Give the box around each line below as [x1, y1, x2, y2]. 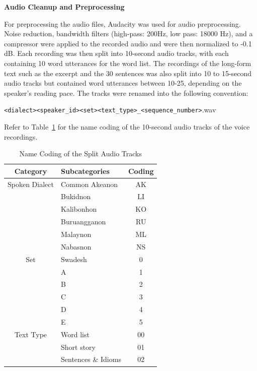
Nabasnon [60, 241, 92, 252]
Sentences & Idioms [60, 354, 121, 364]
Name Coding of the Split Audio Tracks [19, 148, 142, 159]
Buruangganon [60, 216, 106, 227]
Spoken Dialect [8, 178, 54, 189]
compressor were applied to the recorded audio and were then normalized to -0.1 [4, 38, 252, 48]
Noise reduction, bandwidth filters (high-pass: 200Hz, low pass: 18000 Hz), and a [4, 28, 253, 39]
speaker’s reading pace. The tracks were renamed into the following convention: [4, 87, 248, 98]
